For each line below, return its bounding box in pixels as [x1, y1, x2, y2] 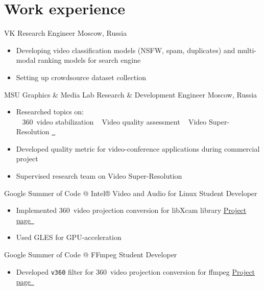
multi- [237, 44, 256, 55]
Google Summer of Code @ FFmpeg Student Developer [4, 249, 177, 260]
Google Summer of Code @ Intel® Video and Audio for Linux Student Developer [4, 187, 257, 198]
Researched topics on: [16, 106, 84, 117]
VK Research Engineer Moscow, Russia [4, 28, 127, 38]
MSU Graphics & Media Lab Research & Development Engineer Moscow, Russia [4, 89, 257, 100]
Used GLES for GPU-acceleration [16, 232, 122, 243]
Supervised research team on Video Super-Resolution [16, 171, 182, 181]
